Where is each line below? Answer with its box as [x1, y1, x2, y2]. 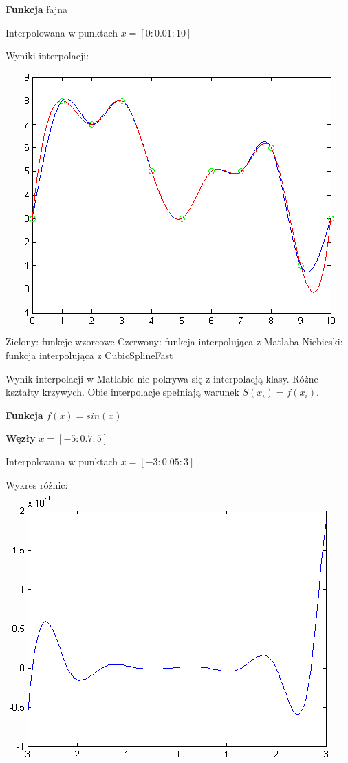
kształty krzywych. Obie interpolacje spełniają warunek [6, 385, 239, 399]
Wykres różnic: [6, 477, 68, 491]
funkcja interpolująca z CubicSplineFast [6, 347, 173, 362]
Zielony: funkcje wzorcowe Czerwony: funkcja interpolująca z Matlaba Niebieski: [6, 334, 343, 349]
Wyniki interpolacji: [6, 48, 89, 63]
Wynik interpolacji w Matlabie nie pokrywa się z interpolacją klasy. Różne [6, 371, 318, 385]
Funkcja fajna [6, 2, 68, 16]
